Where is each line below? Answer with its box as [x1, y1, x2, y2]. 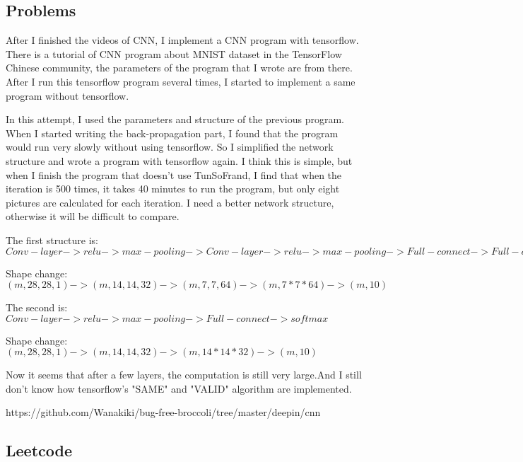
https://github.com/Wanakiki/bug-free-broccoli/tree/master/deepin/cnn [6, 405, 321, 420]
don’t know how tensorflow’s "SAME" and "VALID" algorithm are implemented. [6, 381, 352, 395]
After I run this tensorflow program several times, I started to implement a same [6, 74, 355, 88]
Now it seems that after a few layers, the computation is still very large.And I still [6, 367, 362, 382]
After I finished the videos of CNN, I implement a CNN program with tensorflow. [6, 33, 359, 47]
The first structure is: [6, 232, 99, 247]
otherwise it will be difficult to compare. [6, 209, 180, 224]
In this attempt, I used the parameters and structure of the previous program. [6, 112, 344, 127]
